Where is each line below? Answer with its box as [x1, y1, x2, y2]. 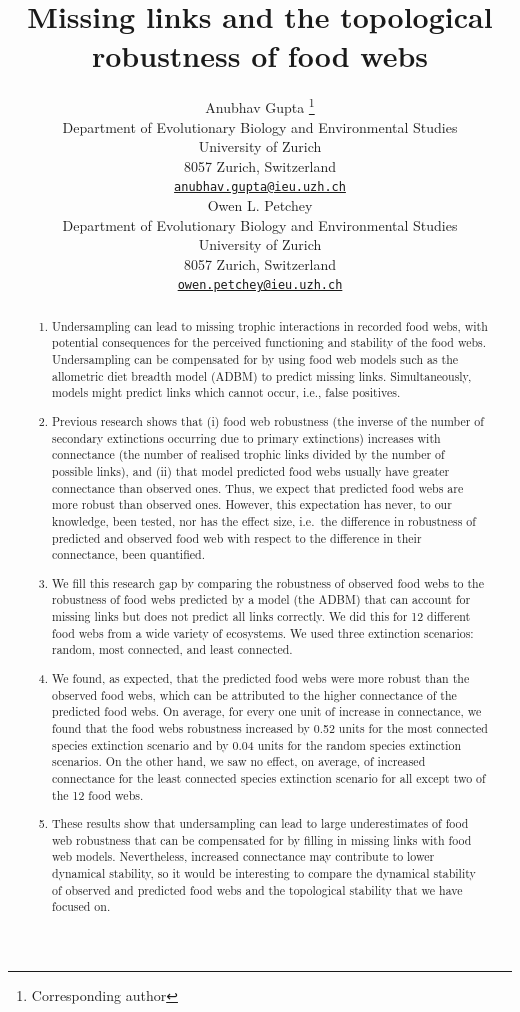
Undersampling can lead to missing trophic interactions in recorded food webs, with [52, 317, 488, 334]
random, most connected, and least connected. [52, 641, 293, 658]
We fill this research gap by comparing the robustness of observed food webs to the [52, 574, 484, 591]
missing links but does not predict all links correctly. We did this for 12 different [52, 608, 471, 625]
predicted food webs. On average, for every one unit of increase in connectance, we [52, 703, 482, 720]
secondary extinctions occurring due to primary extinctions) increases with [52, 429, 441, 446]
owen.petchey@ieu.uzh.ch [177, 278, 343, 293]
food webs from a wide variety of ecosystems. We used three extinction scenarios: [52, 624, 474, 641]
